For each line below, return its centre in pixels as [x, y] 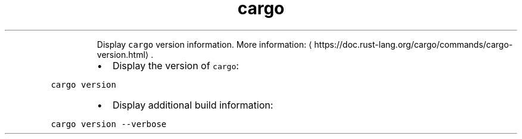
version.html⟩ [123, 54]
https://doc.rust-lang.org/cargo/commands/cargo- [414, 44]
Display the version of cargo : [175, 65]
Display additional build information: [193, 105]
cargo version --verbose [109, 124]
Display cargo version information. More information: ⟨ [204, 44]
